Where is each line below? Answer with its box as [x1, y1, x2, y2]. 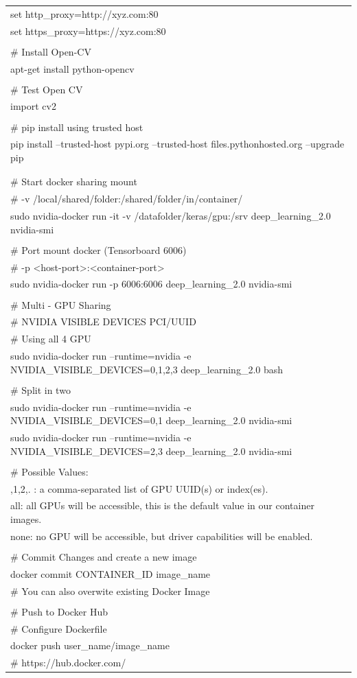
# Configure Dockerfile [10, 621, 107, 635]
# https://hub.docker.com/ [10, 655, 126, 670]
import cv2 [10, 99, 56, 113]
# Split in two [10, 382, 71, 397]
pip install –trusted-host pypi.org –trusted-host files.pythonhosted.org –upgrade [10, 137, 345, 151]
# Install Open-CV [10, 44, 91, 58]
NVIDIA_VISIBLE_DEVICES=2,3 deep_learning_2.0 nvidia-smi [10, 443, 292, 458]
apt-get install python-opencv [10, 61, 135, 75]
